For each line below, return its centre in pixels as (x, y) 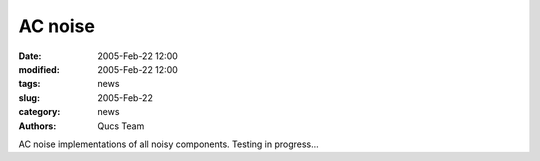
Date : (30, 56)
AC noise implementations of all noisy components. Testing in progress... (168, 144)
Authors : (37, 126)
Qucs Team (121, 126)
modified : (39, 69)
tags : (29, 84)
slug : (29, 97)
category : (39, 112)
